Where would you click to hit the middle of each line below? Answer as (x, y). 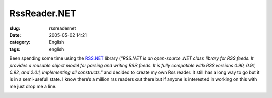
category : (20, 42)
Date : (15, 35)
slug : (15, 28)
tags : (15, 49)
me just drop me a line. (33, 86)
